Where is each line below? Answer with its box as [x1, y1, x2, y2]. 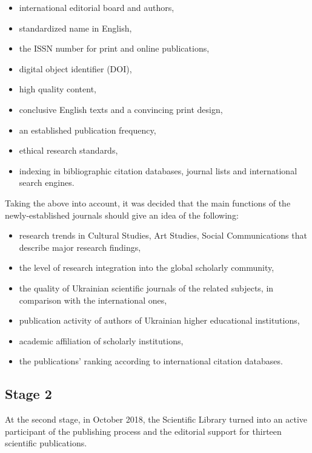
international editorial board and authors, [19, 1, 174, 13]
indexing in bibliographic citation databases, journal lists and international [19, 164, 297, 177]
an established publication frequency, [19, 123, 156, 136]
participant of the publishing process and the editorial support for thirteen [5, 424, 282, 437]
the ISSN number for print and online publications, [19, 42, 210, 55]
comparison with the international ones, [19, 293, 167, 306]
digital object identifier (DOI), [19, 62, 132, 75]
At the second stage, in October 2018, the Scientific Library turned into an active [5, 413, 308, 426]
